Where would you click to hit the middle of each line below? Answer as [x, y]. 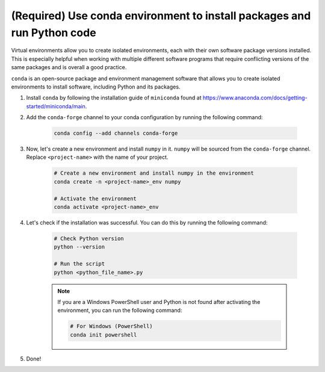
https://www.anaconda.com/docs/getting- [255, 98]
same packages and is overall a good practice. [69, 67]
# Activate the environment [95, 198]
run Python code [54, 33]
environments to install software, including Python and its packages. [96, 87]
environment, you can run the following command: [120, 311]
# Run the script [79, 264]
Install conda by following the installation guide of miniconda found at [114, 98]
